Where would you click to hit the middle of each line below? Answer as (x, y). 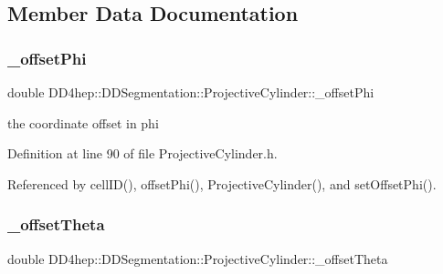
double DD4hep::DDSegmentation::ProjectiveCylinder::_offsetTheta (198, 258)
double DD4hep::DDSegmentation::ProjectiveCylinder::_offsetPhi (191, 92)
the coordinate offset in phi (83, 122)
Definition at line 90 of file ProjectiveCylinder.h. (142, 153)
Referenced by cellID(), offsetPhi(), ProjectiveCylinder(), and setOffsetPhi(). (222, 183)
